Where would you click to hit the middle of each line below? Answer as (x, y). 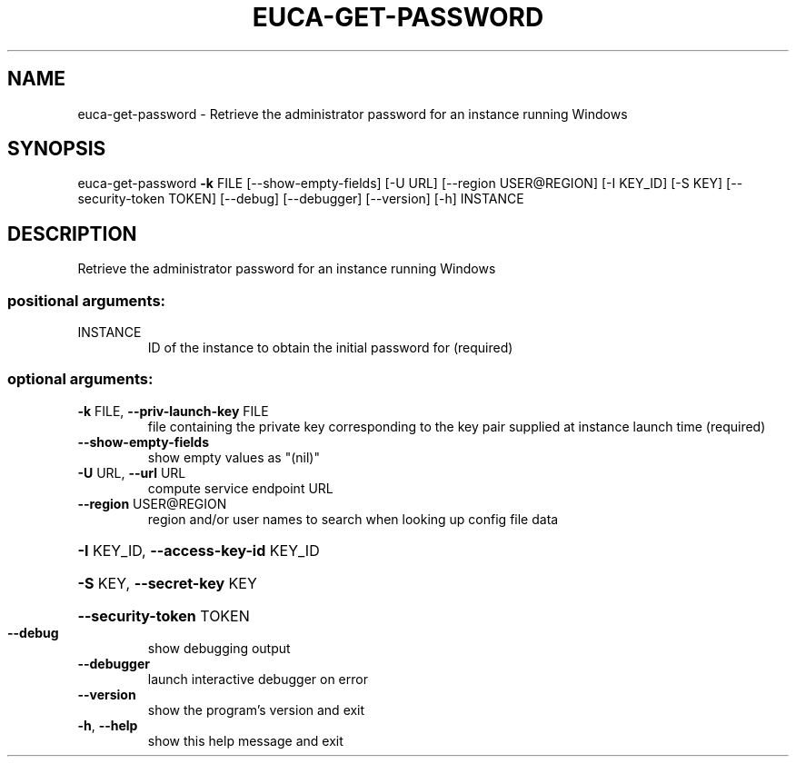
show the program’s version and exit (256, 709)
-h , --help (108, 725)
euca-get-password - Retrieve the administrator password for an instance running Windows (353, 114)
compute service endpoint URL (240, 488)
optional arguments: (80, 379)
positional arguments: (87, 300)
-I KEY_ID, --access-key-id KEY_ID (199, 550)
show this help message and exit (245, 740)
